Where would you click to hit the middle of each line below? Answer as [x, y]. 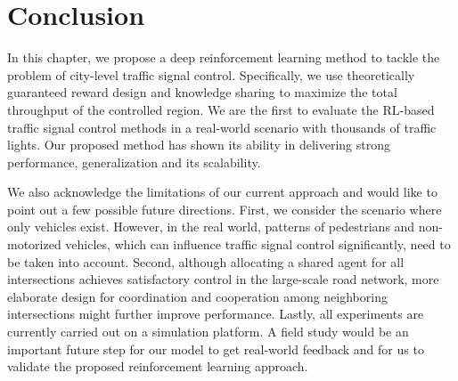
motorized [34, 244]
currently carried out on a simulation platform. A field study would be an [208, 332]
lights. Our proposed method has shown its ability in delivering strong [199, 145]
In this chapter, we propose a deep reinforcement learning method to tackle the [224, 57]
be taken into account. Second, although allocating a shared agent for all [206, 261]
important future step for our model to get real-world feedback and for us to [216, 349]
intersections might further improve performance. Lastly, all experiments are [216, 314]
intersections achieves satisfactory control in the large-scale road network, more [223, 279]
